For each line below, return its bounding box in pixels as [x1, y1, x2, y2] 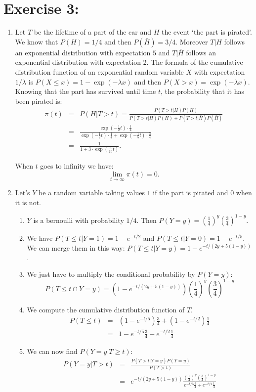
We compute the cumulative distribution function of [27, 304, 185, 314]
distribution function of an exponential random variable [15, 66, 184, 77]
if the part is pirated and [153, 187, 228, 198]
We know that [15, 36, 58, 46]
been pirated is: [15, 95, 62, 106]
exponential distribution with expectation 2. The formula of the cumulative [15, 57, 243, 67]
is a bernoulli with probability [33, 215, 124, 225]
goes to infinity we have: [40, 161, 114, 171]
